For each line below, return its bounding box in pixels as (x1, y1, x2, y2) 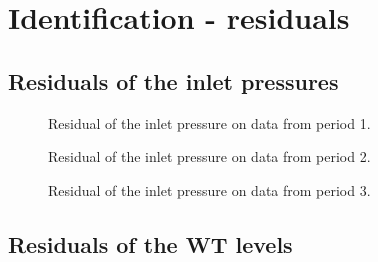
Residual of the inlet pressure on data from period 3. (48, 179, 371, 200)
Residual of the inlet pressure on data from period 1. (48, 112, 371, 133)
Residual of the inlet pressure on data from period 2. (48, 146, 371, 167)
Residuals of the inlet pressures (8, 65, 339, 96)
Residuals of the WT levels (8, 228, 293, 259)
